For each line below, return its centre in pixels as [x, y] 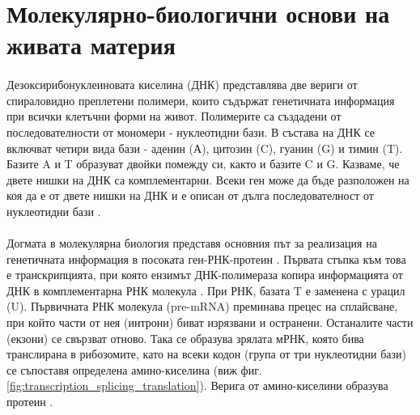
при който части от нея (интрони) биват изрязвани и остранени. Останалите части [210, 322]
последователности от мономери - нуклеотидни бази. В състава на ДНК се [191, 131]
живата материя [91, 45]
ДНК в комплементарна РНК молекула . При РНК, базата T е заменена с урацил [206, 290]
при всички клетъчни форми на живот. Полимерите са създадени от [174, 116]
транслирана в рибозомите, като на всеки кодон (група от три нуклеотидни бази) [206, 354]
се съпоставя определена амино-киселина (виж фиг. [134, 369]
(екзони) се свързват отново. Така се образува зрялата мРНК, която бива [185, 338]
